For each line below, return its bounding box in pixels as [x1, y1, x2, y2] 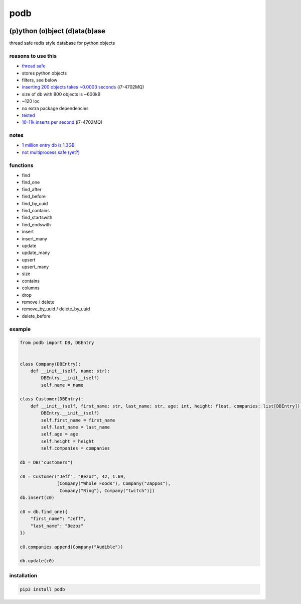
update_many [22, 249, 50, 256]
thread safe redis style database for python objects [9, 40, 115, 46]
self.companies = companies [41, 446, 110, 451]
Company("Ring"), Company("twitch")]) [59, 488, 155, 493]
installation [9, 572, 38, 579]
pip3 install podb [20, 586, 65, 592]
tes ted [22, 112, 35, 118]
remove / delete [22, 299, 55, 305]
